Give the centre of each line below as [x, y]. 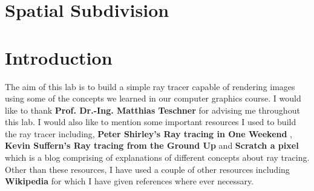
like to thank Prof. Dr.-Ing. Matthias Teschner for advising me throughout [152, 110]
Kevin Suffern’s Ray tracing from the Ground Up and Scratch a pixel [152, 145]
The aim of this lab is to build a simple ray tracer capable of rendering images [150, 86]
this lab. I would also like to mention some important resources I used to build [151, 122]
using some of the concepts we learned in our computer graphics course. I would [153, 98]
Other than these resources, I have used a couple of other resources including [147, 169]
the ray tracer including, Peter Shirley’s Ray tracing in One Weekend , [149, 133]
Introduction [59, 57]
